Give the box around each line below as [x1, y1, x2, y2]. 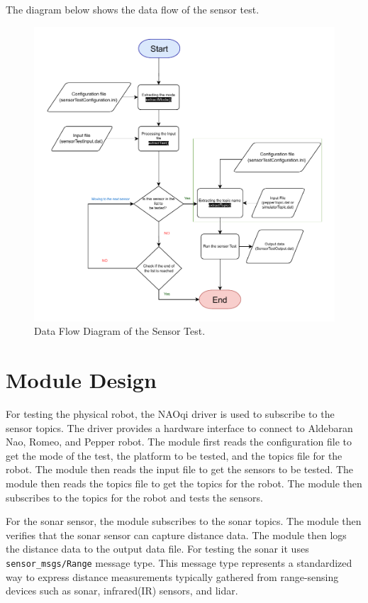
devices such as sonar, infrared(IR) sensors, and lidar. [6, 583, 238, 598]
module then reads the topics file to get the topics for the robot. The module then [6, 475, 362, 490]
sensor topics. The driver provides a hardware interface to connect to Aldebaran [6, 420, 353, 435]
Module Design [6, 365, 157, 394]
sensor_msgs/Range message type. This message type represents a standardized [6, 555, 352, 570]
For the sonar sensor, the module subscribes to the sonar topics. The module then [6, 514, 362, 529]
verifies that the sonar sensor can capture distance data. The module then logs [6, 527, 347, 542]
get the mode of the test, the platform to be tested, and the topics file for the [6, 448, 342, 463]
